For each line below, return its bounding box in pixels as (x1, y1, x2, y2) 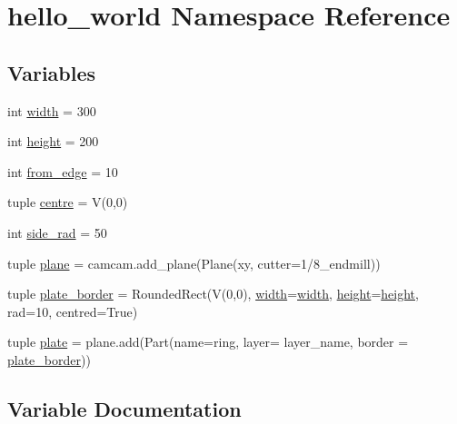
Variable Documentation (7, 394, 242, 422)
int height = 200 (7, 132, 99, 151)
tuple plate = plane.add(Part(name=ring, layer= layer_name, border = (7, 332, 409, 351)
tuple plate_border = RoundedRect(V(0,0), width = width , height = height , (7, 284, 419, 303)
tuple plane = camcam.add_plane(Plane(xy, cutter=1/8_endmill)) (7, 253, 381, 272)
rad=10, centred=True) (7, 301, 138, 320)
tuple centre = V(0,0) (7, 192, 128, 212)
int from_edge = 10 (7, 162, 118, 181)
